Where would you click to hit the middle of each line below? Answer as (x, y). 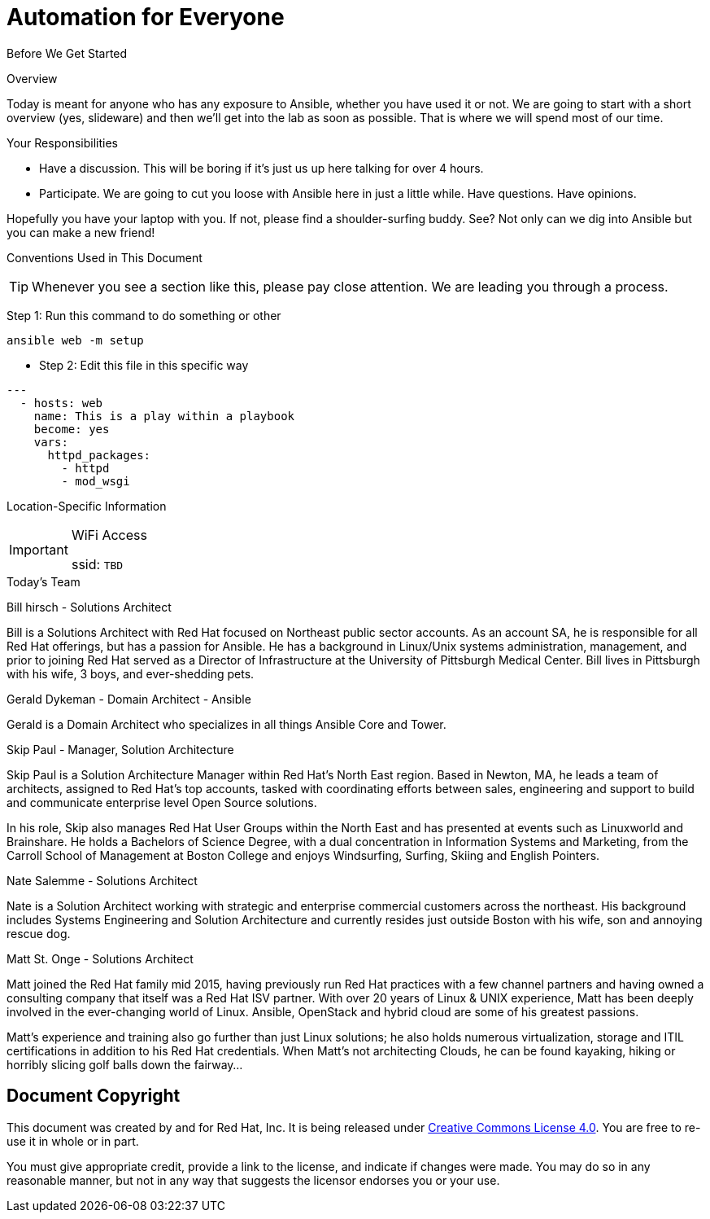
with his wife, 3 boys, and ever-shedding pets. (131, 673)
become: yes (72, 429)
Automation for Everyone (146, 17)
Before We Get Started (67, 53)
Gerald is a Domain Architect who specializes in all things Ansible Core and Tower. (227, 724)
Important (39, 549)
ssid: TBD (97, 564)
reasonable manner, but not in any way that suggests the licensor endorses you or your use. (253, 1180)
